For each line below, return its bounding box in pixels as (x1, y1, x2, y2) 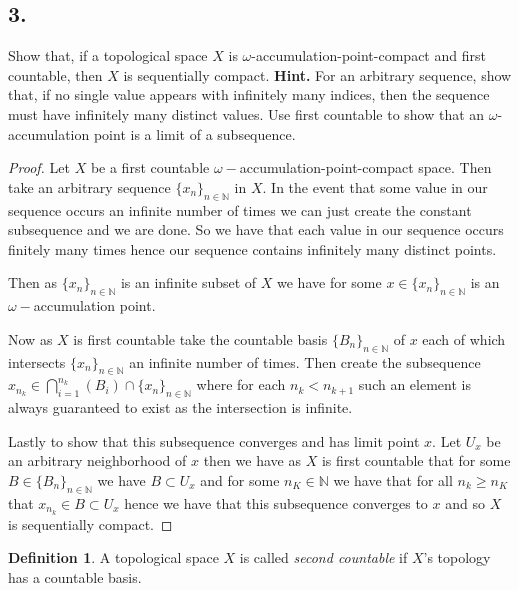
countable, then (8, 64, 103, 85)
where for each (196, 374, 286, 395)
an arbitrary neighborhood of (8, 450, 187, 471)
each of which (422, 328, 506, 349)
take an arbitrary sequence (8, 176, 171, 197)
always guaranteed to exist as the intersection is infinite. (8, 397, 353, 418)
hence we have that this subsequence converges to (124, 492, 428, 513)
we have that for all (333, 469, 453, 490)
